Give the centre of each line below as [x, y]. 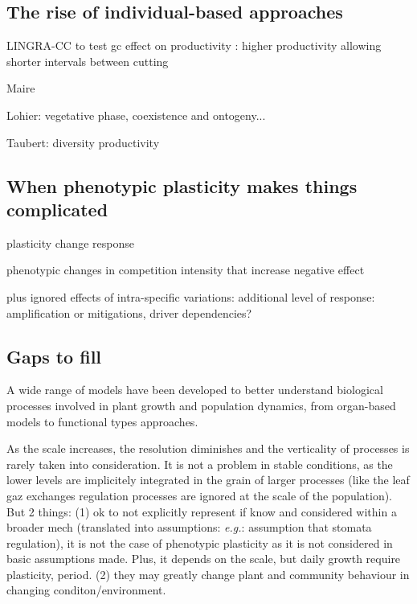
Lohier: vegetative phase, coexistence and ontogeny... [136, 115]
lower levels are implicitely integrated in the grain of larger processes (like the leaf [208, 480]
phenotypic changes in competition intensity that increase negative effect [186, 270]
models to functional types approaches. [102, 421]
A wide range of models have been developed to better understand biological [195, 390]
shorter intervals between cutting [88, 61]
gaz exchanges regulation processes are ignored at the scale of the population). [200, 495]
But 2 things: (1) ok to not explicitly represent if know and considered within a [202, 511]
